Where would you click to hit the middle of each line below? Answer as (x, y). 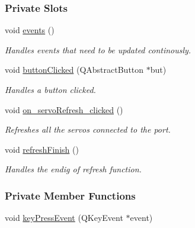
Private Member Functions (70, 195)
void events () (30, 30)
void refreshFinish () (42, 149)
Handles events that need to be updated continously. (98, 49)
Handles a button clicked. (50, 89)
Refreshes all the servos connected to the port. (88, 129)
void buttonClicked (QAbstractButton (74, 70)
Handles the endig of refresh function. (73, 169)
